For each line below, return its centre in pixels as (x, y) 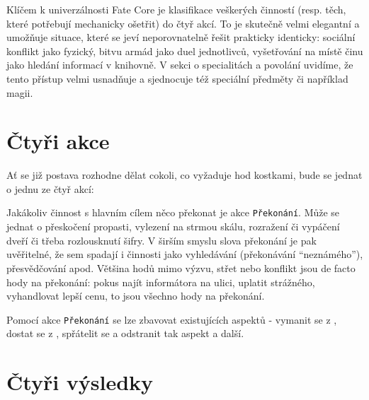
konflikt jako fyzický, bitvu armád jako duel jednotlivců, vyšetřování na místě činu (185, 51)
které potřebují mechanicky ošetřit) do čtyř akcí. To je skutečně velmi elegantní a (183, 23)
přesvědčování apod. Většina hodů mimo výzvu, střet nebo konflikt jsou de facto (181, 267)
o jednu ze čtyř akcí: (50, 188)
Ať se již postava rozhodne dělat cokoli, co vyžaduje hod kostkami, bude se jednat (184, 175)
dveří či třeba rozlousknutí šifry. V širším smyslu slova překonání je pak (161, 240)
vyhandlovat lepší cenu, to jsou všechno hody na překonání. (136, 296)
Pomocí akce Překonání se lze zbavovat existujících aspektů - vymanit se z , (172, 319)
